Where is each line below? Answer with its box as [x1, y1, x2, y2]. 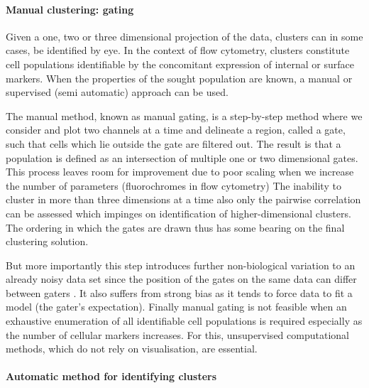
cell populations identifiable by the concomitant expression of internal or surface [6, 56, 354, 71]
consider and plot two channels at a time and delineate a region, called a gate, [6, 122, 346, 137]
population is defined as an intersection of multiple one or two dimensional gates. [6, 150, 358, 165]
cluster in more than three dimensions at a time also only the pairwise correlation [6, 192, 361, 207]
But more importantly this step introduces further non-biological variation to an [6, 257, 356, 272]
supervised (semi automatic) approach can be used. [6, 85, 228, 99]
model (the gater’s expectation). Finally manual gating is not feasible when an [6, 299, 347, 314]
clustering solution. [6, 234, 89, 249]
